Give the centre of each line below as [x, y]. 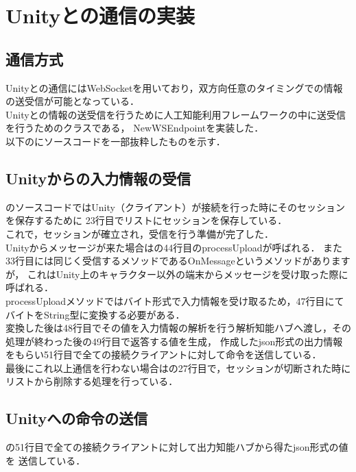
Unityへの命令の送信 [77, 418]
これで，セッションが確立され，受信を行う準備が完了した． [140, 233]
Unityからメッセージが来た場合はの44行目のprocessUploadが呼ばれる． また [174, 247]
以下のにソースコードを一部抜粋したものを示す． [116, 141]
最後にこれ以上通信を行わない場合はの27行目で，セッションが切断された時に [178, 368]
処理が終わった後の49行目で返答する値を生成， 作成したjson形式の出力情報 [174, 341]
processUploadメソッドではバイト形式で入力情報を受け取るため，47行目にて [175, 300]
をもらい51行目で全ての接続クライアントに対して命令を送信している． [164, 355]
